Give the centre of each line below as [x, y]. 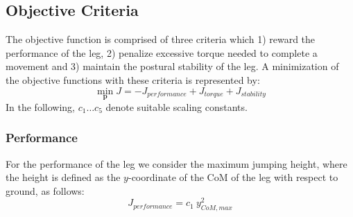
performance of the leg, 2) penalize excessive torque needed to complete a [162, 52]
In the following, [40, 106]
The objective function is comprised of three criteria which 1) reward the [161, 39]
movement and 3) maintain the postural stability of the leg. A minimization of [172, 66]
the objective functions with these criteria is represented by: [133, 79]
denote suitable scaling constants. [176, 106]
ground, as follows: [45, 190]
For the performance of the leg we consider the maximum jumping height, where [176, 163]
